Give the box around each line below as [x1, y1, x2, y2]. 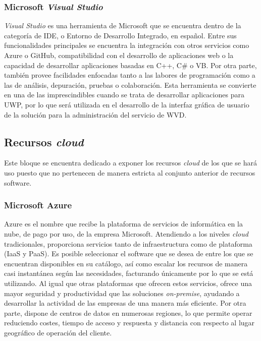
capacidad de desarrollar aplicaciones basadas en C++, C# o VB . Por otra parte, [4, 60, 257, 70]
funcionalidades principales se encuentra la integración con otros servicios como [4, 40, 249, 50]
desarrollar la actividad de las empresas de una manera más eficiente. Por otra [4, 298, 246, 308]
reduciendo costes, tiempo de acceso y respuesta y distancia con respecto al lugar [4, 317, 255, 328]
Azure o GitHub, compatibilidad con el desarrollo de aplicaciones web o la [4, 50, 234, 60]
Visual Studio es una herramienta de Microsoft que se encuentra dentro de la [4, 20, 241, 31]
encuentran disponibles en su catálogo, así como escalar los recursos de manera [4, 258, 248, 268]
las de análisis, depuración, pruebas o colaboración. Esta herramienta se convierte [4, 79, 256, 90]
